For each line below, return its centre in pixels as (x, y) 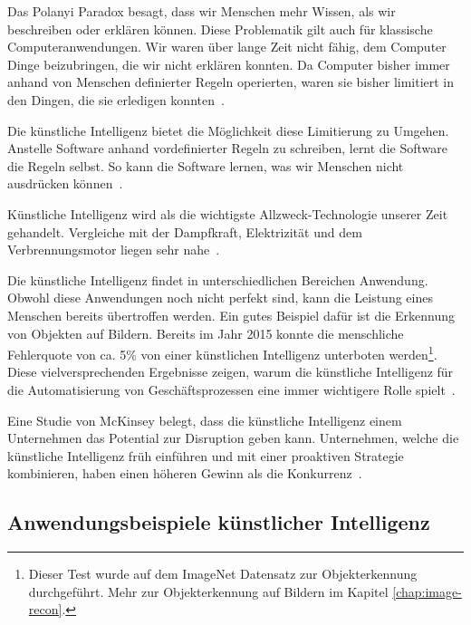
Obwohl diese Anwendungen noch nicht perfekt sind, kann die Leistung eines (220, 298)
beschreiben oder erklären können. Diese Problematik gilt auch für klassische (220, 29)
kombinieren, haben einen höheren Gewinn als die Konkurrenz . (185, 473)
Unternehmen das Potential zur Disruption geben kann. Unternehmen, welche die (233, 438)
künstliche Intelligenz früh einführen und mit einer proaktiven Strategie (206, 455)
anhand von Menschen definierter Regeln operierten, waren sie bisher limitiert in (231, 82)
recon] (45, 609)
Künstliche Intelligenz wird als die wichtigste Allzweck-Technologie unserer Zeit (228, 213)
